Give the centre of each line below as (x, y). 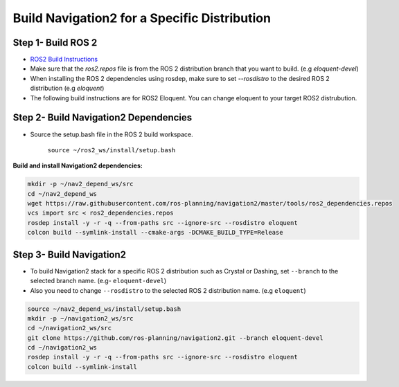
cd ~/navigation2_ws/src (70, 328)
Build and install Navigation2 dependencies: (78, 165)
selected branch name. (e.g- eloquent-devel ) (98, 281)
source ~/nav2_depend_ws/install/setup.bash (104, 309)
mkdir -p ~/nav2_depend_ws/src (81, 184)
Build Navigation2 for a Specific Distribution (142, 18)
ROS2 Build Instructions (64, 60)
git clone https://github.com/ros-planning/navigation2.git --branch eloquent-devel (175, 338)
